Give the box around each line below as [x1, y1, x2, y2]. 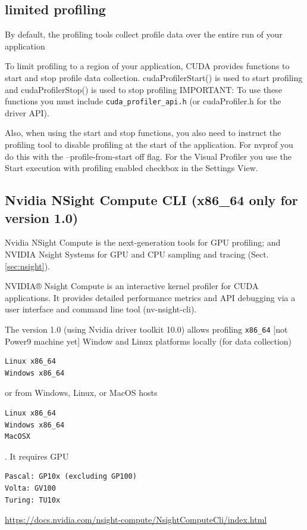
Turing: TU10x [5, 495, 61, 504]
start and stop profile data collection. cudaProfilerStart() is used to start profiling [5, 71, 303, 83]
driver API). [5, 106, 49, 119]
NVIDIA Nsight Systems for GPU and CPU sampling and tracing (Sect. [5, 247, 269, 260]
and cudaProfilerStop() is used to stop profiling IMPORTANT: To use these [5, 83, 282, 95]
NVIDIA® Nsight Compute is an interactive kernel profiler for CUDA [5, 280, 259, 292]
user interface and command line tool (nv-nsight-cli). [5, 303, 197, 315]
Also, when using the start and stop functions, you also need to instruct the [5, 126, 281, 139]
